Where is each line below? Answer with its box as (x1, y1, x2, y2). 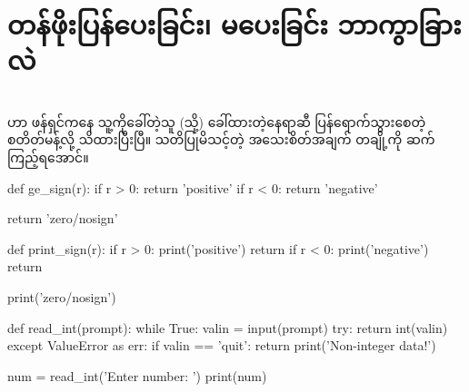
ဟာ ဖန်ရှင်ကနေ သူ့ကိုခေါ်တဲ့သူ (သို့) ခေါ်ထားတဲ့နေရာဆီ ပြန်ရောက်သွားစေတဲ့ (7, 112, 426, 131)
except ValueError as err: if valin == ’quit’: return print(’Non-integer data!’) (7, 336, 436, 355)
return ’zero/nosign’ (7, 209, 118, 228)
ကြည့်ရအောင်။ (7, 147, 89, 166)
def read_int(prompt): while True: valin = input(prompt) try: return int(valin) (7, 318, 448, 337)
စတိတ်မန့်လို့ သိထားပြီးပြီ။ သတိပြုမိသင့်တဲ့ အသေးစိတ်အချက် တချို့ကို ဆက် (7, 130, 435, 149)
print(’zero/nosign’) (7, 287, 116, 306)
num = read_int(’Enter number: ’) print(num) (7, 366, 267, 385)
